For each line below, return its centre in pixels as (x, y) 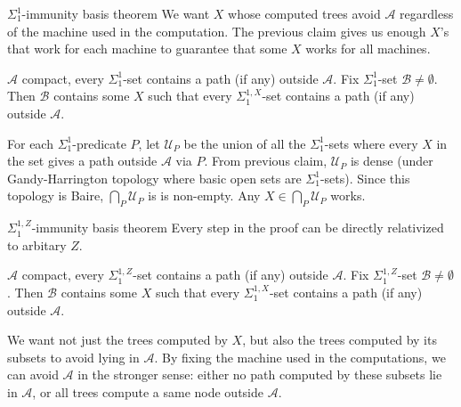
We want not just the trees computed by (117, 340)
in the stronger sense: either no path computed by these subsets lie (260, 374)
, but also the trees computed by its (340, 340)
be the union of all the (245, 143)
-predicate (99, 143)
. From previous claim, (266, 161)
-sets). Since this (365, 178)
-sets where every (371, 143)
